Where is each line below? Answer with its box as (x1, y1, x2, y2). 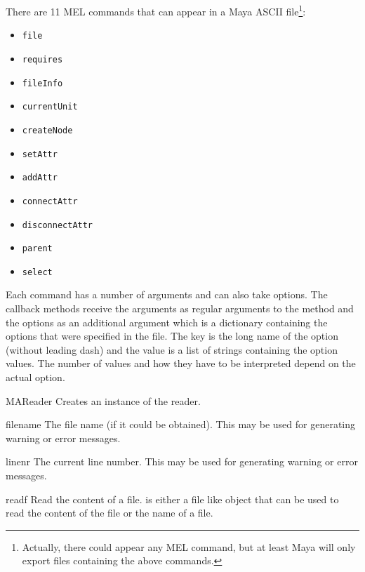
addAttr (22, 173, 58, 183)
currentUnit (22, 102, 78, 112)
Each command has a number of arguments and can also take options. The (6, 287, 328, 302)
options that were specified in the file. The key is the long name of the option (6, 328, 338, 343)
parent (22, 244, 53, 254)
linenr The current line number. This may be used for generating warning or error (6, 454, 358, 469)
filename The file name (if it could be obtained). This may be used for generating (6, 417, 356, 432)
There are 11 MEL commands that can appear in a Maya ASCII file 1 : (6, 2, 306, 18)
